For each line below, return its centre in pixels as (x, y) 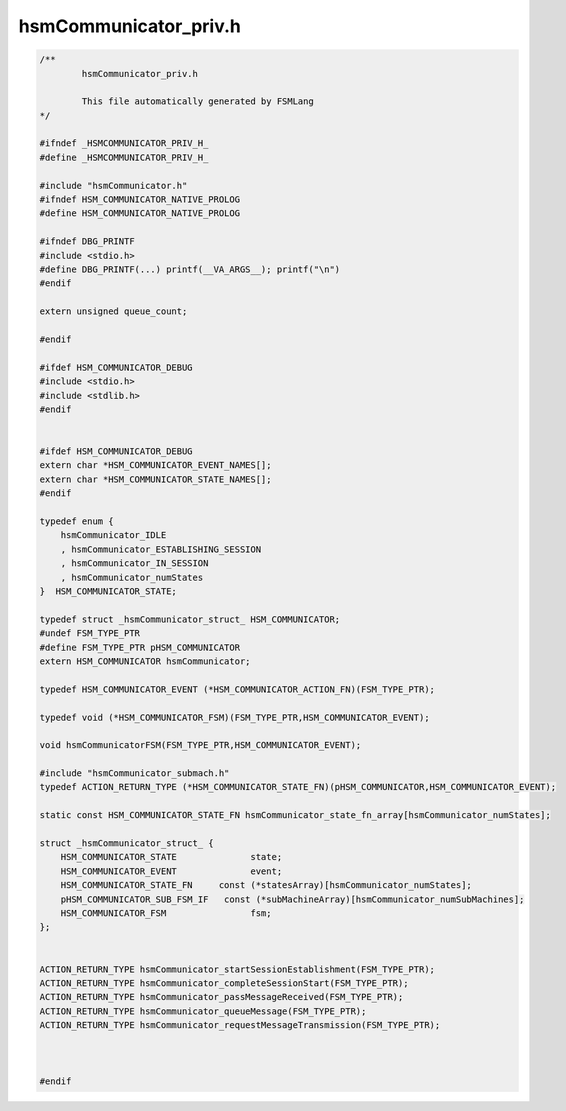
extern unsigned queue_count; (113, 311)
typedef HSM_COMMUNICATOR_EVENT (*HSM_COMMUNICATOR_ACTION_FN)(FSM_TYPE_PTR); (237, 689)
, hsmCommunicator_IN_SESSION (134, 563)
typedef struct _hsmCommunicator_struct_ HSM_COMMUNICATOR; (190, 619)
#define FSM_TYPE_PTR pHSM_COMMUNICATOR (139, 647)
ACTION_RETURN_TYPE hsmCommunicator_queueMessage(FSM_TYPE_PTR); (203, 1011)
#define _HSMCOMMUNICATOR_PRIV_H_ (124, 157)
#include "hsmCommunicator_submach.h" (134, 773)
